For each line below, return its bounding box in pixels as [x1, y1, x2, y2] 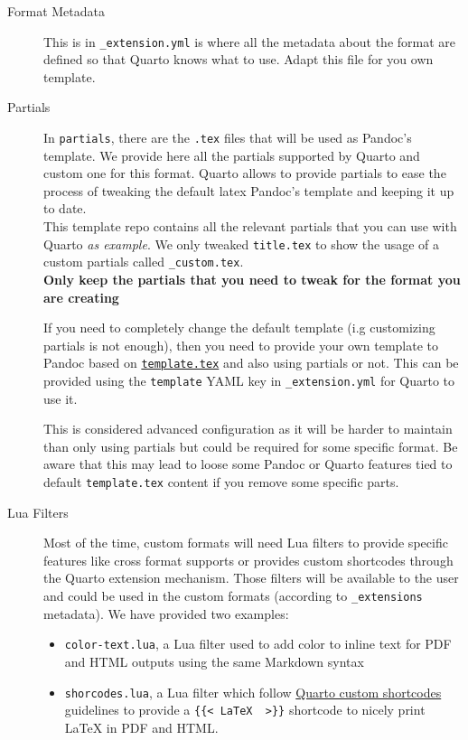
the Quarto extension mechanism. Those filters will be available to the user [43, 568, 459, 587]
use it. [43, 389, 78, 407]
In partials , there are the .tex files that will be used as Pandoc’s [43, 128, 412, 147]
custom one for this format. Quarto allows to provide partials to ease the [43, 164, 446, 183]
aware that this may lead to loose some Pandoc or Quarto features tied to [43, 454, 453, 473]
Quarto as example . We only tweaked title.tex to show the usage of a [43, 234, 440, 253]
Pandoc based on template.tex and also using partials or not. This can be [43, 353, 459, 372]
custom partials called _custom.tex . [43, 252, 244, 271]
